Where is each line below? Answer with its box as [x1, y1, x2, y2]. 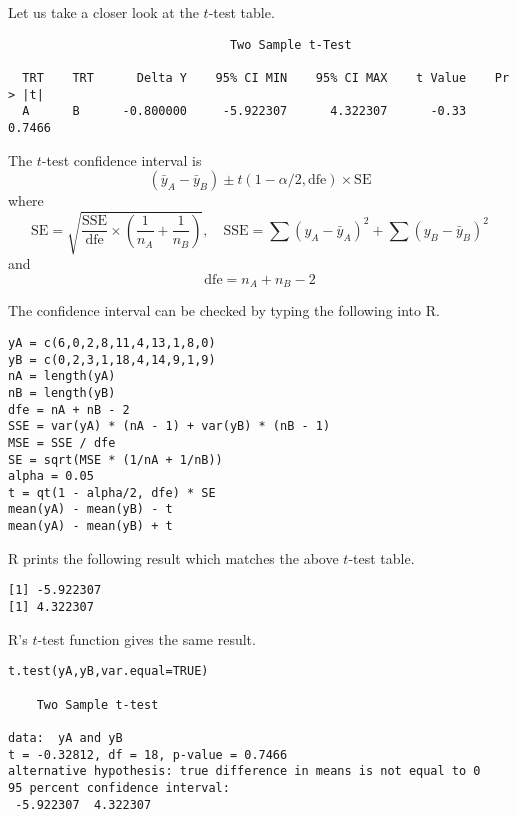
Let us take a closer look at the [8, 2, 199, 22]
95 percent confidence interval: [8, 780, 230, 795]
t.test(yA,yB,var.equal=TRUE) [8, 664, 209, 679]
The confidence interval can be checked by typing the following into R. [8, 300, 440, 321]
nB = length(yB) [8, 385, 116, 400]
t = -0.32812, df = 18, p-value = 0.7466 [8, 747, 288, 762]
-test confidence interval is [41, 149, 202, 170]
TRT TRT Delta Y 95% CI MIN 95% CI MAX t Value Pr [22, 70, 510, 85]
